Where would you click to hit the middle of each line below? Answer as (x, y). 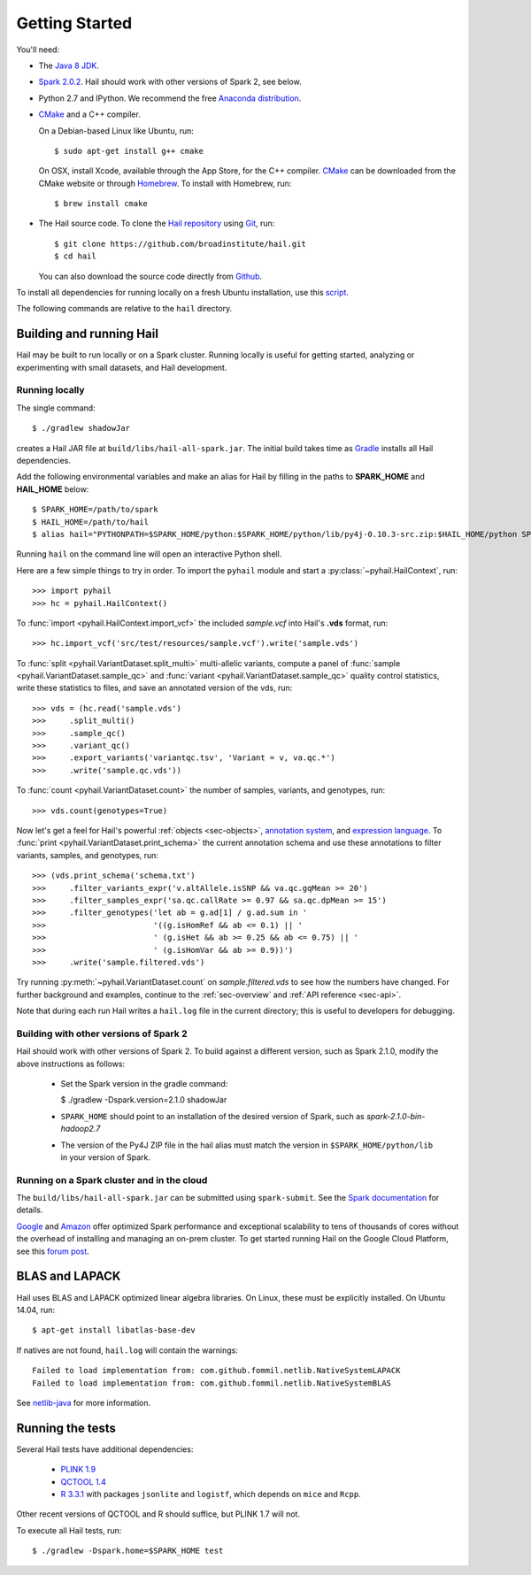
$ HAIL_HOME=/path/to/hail (91, 522)
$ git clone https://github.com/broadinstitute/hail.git (181, 244)
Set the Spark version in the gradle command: (144, 1083)
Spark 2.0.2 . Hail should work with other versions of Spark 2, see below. (170, 82)
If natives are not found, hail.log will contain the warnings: (127, 1350)
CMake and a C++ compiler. (89, 114)
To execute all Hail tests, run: (69, 1530)
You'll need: (38, 50)
